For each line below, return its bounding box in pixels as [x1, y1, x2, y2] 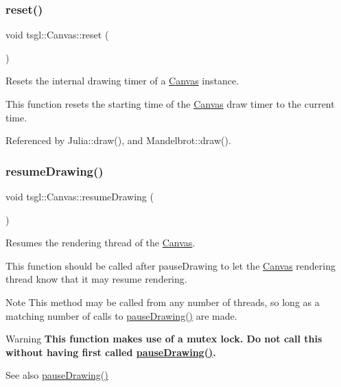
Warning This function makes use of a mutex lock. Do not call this [5, 331, 322, 346]
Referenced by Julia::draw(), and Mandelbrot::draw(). [5, 133, 231, 148]
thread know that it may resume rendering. [5, 272, 187, 286]
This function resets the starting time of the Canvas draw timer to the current [5, 97, 335, 110]
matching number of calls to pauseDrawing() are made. [5, 308, 237, 322]
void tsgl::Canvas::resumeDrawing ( [5, 189, 154, 203]
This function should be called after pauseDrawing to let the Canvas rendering [5, 258, 336, 272]
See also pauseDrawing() [5, 368, 108, 382]
